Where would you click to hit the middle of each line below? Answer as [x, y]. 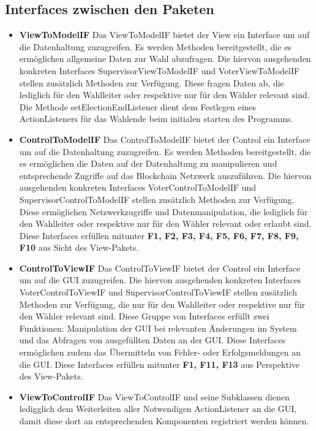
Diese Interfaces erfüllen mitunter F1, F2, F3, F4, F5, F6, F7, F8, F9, [159, 235]
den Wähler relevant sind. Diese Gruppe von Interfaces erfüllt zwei [144, 316]
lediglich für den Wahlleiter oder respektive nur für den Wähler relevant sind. [164, 95]
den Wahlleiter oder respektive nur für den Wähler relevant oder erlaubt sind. [165, 223]
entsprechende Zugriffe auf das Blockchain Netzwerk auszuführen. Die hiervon [165, 175]
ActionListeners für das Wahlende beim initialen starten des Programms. [156, 119]
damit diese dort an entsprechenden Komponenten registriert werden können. [164, 421]
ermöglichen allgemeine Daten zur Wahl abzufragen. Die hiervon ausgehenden [165, 59]
